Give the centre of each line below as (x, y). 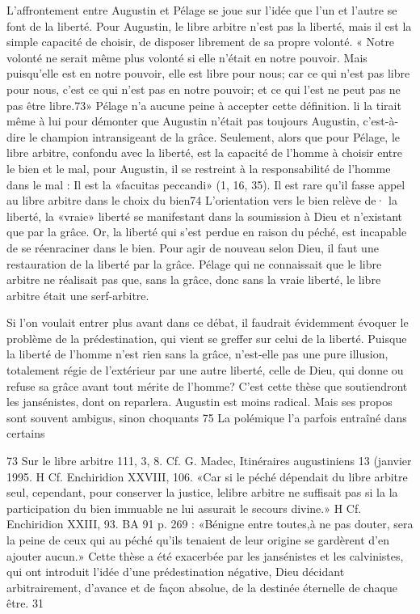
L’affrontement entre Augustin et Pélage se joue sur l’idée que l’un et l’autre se (202, 10)
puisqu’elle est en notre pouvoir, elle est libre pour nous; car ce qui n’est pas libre (208, 73)
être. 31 (25, 603)
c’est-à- (381, 121)
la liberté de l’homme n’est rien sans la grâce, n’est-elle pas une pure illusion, (197, 354)
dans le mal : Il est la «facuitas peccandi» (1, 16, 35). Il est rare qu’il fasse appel (206, 184)
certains (26, 433)
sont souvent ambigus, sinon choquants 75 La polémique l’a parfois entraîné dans (207, 417)
